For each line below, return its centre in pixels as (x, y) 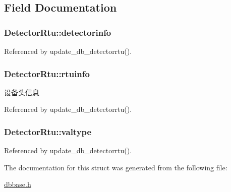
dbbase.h (18, 184)
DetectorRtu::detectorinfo (58, 32)
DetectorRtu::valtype (48, 131)
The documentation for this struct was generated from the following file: (116, 167)
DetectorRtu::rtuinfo (47, 73)
